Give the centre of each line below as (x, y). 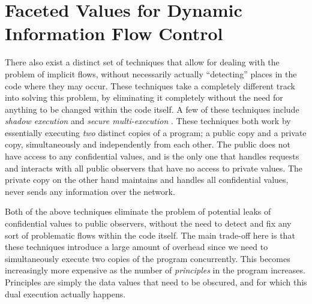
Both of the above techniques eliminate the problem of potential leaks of (138, 211)
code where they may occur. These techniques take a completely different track (150, 85)
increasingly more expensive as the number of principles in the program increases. (155, 270)
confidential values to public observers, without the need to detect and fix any (148, 223)
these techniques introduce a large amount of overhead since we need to (136, 247)
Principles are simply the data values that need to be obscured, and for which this (156, 282)
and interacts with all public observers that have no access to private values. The (154, 168)
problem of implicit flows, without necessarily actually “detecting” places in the (151, 73)
